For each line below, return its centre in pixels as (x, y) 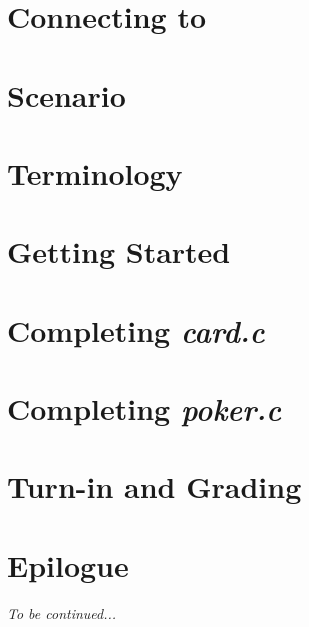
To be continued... (62, 612)
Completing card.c (136, 330)
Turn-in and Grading (154, 486)
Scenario (66, 94)
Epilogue (68, 564)
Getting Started (119, 251)
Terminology (95, 172)
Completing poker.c (144, 409)
